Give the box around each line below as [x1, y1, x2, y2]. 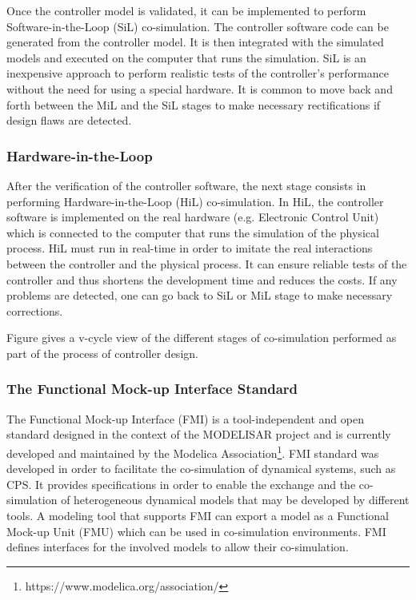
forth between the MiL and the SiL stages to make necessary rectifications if [6, 96, 381, 113]
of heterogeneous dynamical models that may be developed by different [61, 491, 410, 508]
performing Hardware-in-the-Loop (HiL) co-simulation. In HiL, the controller [6, 193, 384, 209]
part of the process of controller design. [6, 344, 198, 361]
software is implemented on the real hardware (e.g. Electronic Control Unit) [6, 209, 379, 225]
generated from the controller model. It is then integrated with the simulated [6, 34, 384, 50]
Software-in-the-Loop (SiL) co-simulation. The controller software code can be [6, 18, 389, 34]
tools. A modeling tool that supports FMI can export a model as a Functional [6, 507, 389, 523]
